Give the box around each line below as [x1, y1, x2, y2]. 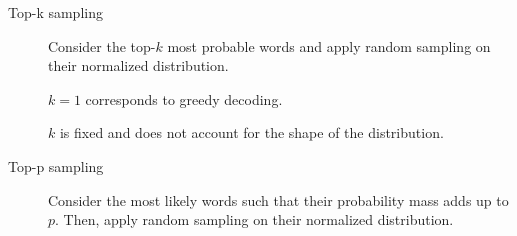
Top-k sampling [8, 2, 103, 22]
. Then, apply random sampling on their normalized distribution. [55, 209, 454, 230]
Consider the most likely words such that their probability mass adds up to [48, 189, 509, 210]
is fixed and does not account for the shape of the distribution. [59, 122, 444, 143]
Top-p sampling [8, 155, 104, 176]
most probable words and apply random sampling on [167, 35, 491, 56]
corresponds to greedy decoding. [85, 88, 283, 109]
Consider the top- [48, 35, 156, 56]
